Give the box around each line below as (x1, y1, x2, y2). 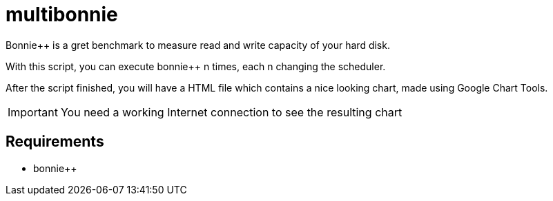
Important (8, 105, 58, 119)
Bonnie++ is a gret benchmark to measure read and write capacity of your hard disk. (6, 39, 390, 51)
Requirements (6, 133, 104, 151)
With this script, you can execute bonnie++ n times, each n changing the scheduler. (6, 60, 386, 72)
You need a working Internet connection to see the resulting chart (60, 105, 402, 119)
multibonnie (6, 3, 118, 26)
